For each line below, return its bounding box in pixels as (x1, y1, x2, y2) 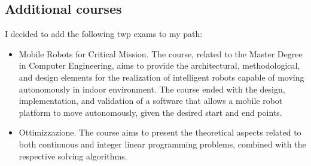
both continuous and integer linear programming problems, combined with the (19, 137, 306, 150)
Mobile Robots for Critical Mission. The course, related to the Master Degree (19, 47, 303, 60)
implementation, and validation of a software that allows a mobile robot (19, 94, 283, 107)
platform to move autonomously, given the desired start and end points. (19, 106, 282, 118)
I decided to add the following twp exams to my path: (5, 27, 203, 40)
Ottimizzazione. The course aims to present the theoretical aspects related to (19, 126, 301, 139)
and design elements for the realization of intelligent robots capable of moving (19, 70, 304, 83)
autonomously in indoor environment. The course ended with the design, (19, 82, 285, 95)
